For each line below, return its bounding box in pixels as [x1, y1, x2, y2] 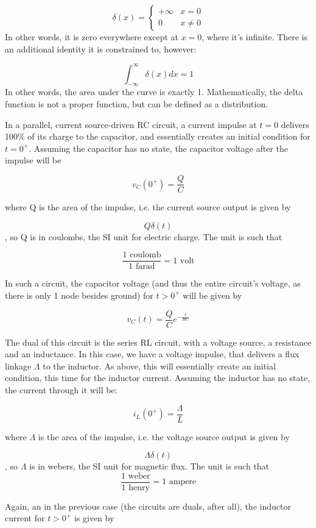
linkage [5, 359, 32, 372]
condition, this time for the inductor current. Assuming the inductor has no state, [5, 371, 311, 384]
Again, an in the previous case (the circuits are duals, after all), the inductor [5, 499, 291, 512]
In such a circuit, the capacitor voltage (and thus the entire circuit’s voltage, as [5, 277, 301, 290]
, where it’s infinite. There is [202, 30, 307, 43]
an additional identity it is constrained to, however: [5, 42, 197, 55]
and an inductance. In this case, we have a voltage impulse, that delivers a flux [5, 348, 300, 360]
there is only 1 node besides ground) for [5, 288, 153, 301]
